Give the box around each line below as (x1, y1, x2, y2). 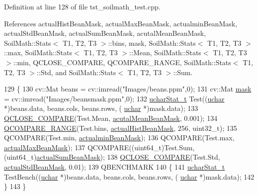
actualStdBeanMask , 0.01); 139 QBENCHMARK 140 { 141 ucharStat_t (4, 161, 225, 172)
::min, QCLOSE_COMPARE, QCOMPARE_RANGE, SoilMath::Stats (13, 57, 231, 67)
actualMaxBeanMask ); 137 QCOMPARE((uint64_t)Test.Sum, (4, 142, 195, 152)
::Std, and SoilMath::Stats (37, 67, 116, 77)
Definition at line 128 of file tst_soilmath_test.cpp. (4, 1, 161, 11)
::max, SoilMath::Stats (4, 47, 73, 58)
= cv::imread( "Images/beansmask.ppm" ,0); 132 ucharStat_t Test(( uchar (4, 93, 225, 103)
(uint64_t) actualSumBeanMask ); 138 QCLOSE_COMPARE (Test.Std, (4, 152, 220, 162)
